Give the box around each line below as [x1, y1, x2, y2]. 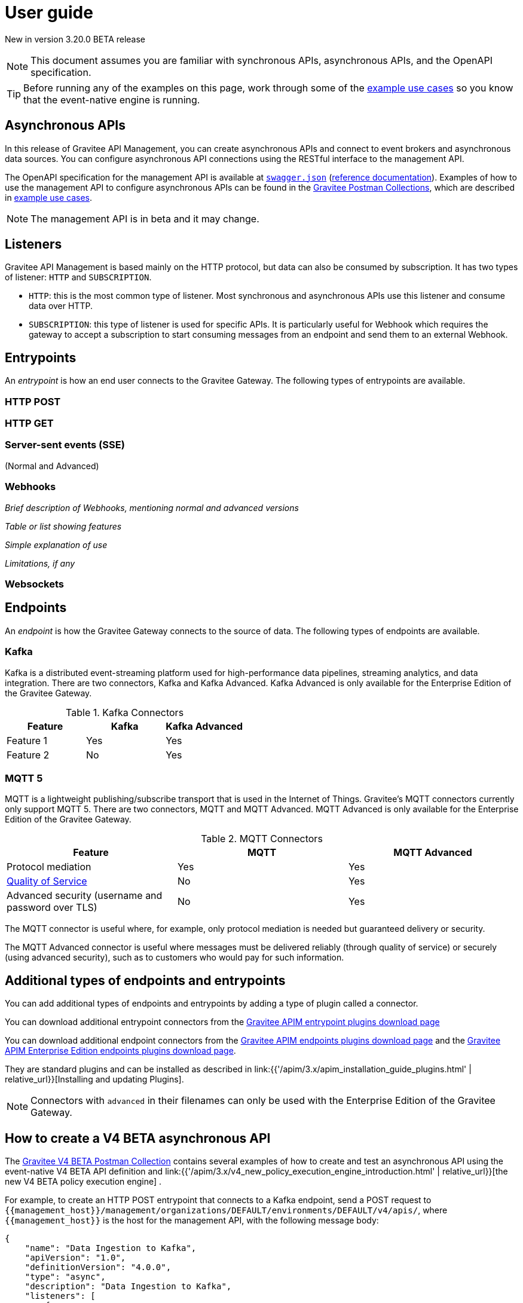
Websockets [5, 577, 64, 590]
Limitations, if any [5, 558, 75, 568]
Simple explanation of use [5, 539, 108, 550]
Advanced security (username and [7, 889, 163, 902]
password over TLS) [7, 901, 97, 914]
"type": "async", [25, 1271, 106, 1281]
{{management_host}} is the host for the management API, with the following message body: [5, 1215, 379, 1225]
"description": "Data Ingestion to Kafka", [25, 1281, 232, 1291]
